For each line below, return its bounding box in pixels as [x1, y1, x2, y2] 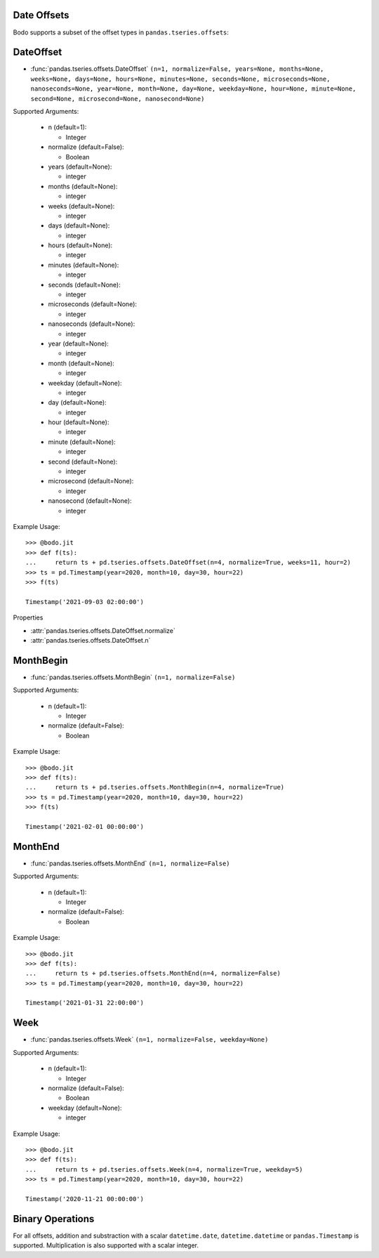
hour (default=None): [48, 418, 109, 426]
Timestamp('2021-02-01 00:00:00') [25, 823, 144, 830]
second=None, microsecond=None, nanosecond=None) [30, 95, 205, 103]
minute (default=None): [48, 438, 116, 446]
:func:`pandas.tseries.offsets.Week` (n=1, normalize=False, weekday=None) [30, 1035, 269, 1044]
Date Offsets [13, 9, 69, 21]
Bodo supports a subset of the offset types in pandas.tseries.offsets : [13, 28, 230, 37]
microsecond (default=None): [48, 477, 134, 485]
